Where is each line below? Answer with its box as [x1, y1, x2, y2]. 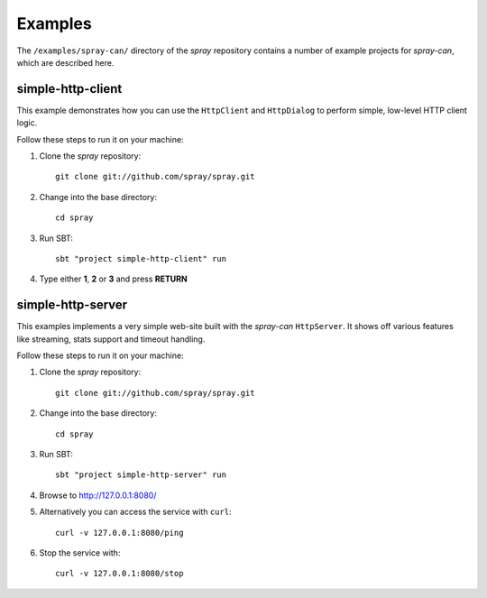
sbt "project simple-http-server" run [55, 470, 227, 480]
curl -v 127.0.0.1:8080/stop [55, 568, 184, 579]
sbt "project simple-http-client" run [55, 253, 227, 263]
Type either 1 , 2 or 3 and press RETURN [39, 273, 188, 284]
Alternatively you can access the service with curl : [39, 506, 232, 518]
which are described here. [16, 57, 115, 68]
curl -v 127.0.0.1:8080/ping [55, 528, 184, 538]
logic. [16, 117, 38, 128]
